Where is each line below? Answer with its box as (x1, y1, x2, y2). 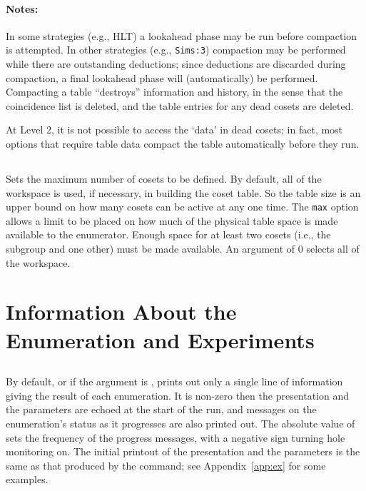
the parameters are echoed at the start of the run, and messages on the (6, 402, 317, 417)
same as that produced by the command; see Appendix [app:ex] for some (6, 457, 326, 472)
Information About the (6, 297, 237, 326)
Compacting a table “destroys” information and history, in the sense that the (6, 84, 343, 99)
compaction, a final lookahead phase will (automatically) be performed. (6, 70, 318, 85)
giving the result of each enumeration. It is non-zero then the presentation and (6, 388, 350, 403)
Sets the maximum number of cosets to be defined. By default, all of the (6, 171, 322, 186)
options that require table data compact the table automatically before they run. (6, 136, 360, 151)
